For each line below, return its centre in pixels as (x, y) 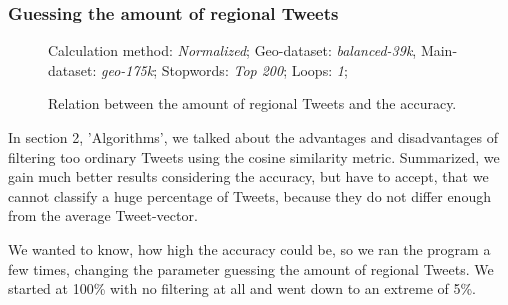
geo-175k (127, 69)
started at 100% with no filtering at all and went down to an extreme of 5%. (242, 288)
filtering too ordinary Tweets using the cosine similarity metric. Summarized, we (254, 156)
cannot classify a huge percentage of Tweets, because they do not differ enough (249, 195)
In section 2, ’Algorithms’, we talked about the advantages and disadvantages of (253, 137)
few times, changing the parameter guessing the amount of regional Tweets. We (251, 268)
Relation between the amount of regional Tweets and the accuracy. (252, 103)
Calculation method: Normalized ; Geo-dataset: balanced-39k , (232, 50)
